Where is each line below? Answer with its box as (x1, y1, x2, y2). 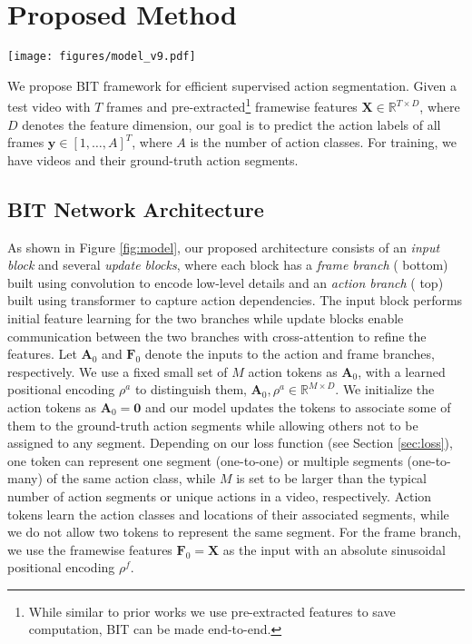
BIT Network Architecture (7, 194, 264, 223)
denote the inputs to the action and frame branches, (144, 344, 435, 363)
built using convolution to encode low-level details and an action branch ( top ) (7, 272, 444, 292)
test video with (7, 97, 91, 116)
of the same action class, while (46, 469, 216, 488)
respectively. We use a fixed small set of (7, 362, 228, 381)
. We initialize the (335, 380, 435, 399)
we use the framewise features (7, 540, 172, 559)
